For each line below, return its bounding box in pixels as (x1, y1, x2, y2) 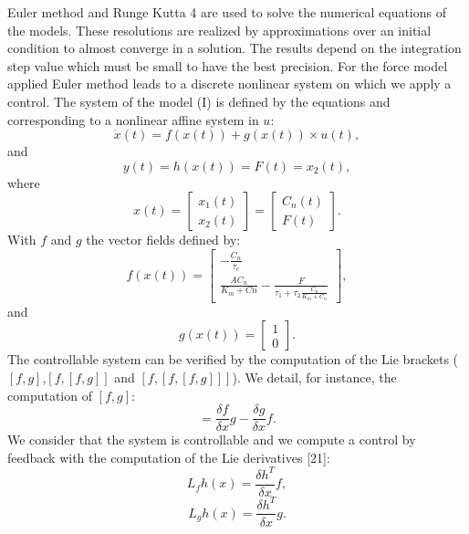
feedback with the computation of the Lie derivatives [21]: (7, 447, 330, 466)
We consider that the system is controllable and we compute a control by (7, 430, 416, 449)
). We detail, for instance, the (232, 368, 397, 386)
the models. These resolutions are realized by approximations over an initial (7, 20, 432, 39)
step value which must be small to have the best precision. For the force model (7, 56, 448, 75)
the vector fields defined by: (86, 230, 241, 249)
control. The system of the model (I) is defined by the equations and (7, 91, 391, 110)
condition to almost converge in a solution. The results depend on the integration (7, 38, 462, 58)
